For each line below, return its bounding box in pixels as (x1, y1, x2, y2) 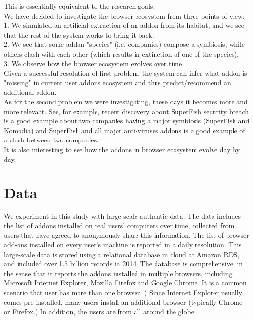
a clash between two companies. (4, 135, 99, 145)
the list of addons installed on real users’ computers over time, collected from (4, 220, 234, 230)
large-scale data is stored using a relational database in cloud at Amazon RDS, (4, 249, 240, 259)
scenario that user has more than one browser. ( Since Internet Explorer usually (4, 287, 242, 297)
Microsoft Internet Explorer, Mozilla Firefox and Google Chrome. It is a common (4, 278, 247, 288)
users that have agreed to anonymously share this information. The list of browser (4, 230, 249, 240)
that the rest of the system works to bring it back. (4, 29, 154, 40)
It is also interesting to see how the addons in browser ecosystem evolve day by (4, 144, 240, 154)
